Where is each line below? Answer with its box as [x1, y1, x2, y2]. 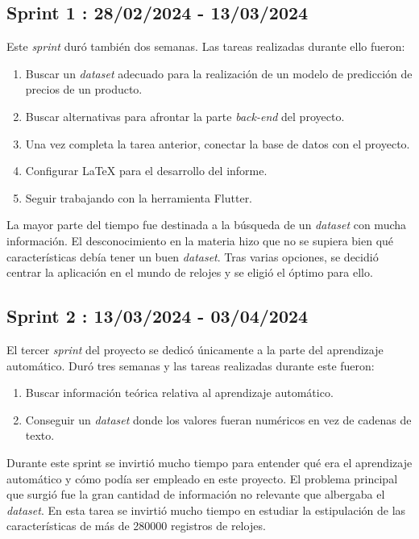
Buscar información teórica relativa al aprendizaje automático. [25, 384, 334, 401]
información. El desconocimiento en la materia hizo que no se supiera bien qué [6, 232, 394, 249]
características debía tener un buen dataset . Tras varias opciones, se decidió [6, 248, 379, 265]
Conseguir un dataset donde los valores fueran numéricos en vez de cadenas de [25, 411, 412, 428]
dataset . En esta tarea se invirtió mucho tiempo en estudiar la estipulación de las [6, 501, 406, 518]
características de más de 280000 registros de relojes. [6, 517, 266, 534]
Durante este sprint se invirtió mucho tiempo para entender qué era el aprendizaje [6, 453, 413, 470]
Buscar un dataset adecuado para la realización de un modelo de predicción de [25, 65, 413, 81]
